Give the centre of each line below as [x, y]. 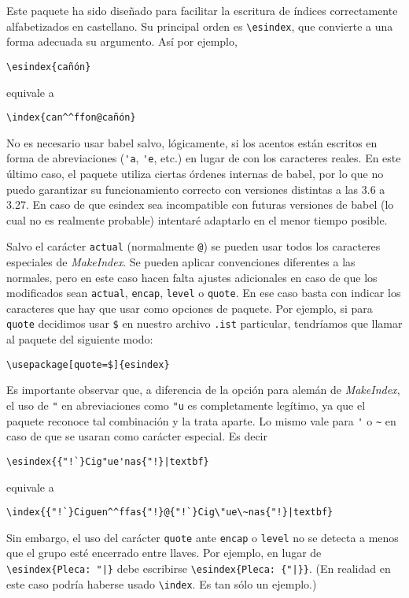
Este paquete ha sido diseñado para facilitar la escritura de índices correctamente [202, 10]
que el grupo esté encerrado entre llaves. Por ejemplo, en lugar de [164, 553]
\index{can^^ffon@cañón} [71, 118]
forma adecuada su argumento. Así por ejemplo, [122, 41]
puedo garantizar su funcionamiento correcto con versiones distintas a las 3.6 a [196, 189]
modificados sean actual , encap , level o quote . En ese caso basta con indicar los [204, 293]
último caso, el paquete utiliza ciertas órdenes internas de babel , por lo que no [195, 173]
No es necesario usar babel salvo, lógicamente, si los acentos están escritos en [192, 142]
